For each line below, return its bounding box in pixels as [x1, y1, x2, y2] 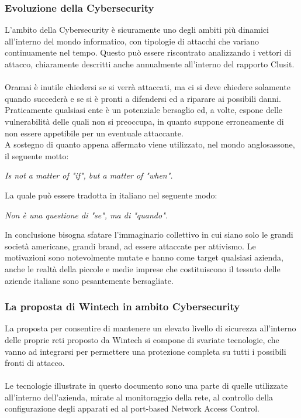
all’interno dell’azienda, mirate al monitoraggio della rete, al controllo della [5, 390, 274, 403]
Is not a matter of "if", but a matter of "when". [5, 169, 173, 181]
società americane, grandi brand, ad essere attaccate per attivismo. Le [5, 239, 256, 252]
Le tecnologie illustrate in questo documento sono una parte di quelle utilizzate [5, 379, 288, 392]
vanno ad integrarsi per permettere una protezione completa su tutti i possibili [5, 345, 286, 357]
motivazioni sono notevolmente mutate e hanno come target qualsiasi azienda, [5, 251, 284, 263]
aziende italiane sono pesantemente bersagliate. [5, 274, 174, 286]
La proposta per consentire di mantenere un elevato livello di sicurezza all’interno [5, 322, 296, 334]
